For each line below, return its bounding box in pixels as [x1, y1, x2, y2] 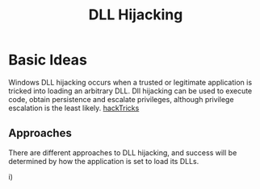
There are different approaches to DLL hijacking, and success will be [8, 147, 237, 158]
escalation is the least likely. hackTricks [8, 103, 140, 113]
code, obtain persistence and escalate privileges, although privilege [8, 94, 234, 104]
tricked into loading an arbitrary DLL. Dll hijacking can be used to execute [8, 86, 253, 96]
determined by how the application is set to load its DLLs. [8, 156, 199, 166]
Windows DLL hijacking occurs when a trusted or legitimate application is [8, 77, 253, 87]
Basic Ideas [8, 51, 87, 69]
